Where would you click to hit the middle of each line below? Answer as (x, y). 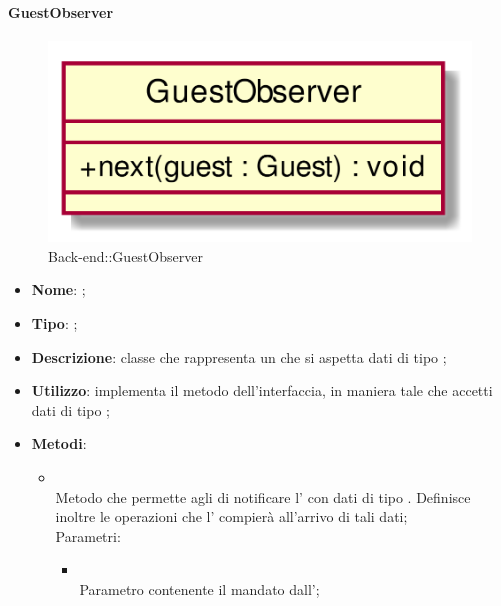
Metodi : (59, 443)
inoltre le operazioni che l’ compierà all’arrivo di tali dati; (231, 516)
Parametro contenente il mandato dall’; (199, 588)
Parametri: (88, 535)
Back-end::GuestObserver (125, 255)
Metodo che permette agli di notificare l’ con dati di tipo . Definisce (263, 496)
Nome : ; (58, 289)
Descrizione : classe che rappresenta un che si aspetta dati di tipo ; (239, 356)
